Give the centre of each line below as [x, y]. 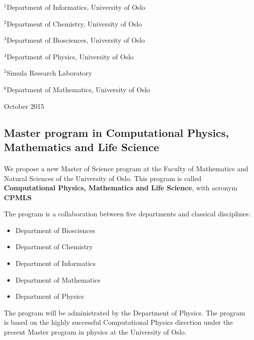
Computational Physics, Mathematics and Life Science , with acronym [121, 188]
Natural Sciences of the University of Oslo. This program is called [103, 178]
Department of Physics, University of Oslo [70, 56]
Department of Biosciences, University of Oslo [76, 40]
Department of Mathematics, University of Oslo [78, 89]
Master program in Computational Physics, [117, 132]
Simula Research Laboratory [49, 73]
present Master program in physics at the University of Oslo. [95, 332]
